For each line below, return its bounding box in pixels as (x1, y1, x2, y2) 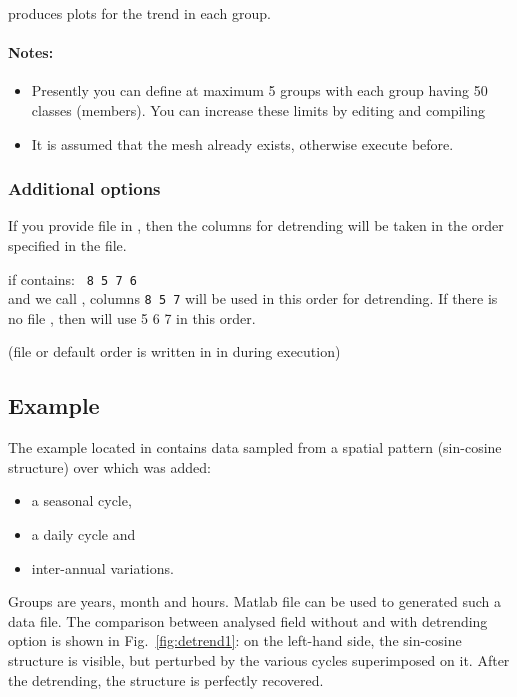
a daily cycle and (31, 524, 136, 545)
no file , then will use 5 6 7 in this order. (8, 307, 256, 328)
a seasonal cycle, (31, 490, 132, 511)
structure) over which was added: (8, 456, 211, 477)
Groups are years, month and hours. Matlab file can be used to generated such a (8, 591, 502, 612)
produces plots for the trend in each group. (8, 3, 271, 23)
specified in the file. (8, 234, 127, 255)
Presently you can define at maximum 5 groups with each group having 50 (31, 80, 488, 101)
